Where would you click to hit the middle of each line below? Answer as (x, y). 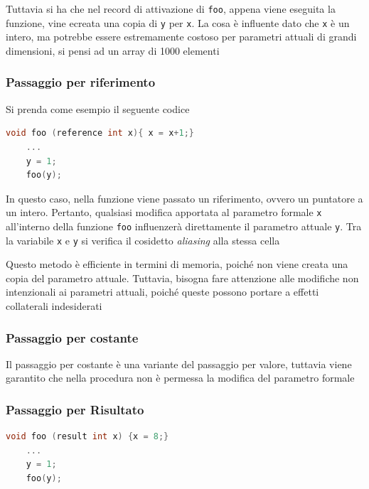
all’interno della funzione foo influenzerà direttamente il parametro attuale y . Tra (184, 226)
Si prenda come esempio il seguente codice (98, 108)
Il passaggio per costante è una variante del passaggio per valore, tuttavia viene (179, 364)
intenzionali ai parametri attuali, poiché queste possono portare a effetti (162, 292)
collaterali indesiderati (54, 306)
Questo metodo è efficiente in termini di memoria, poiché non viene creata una (177, 264)
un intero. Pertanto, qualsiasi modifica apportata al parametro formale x (164, 212)
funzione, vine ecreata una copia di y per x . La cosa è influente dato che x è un (178, 22)
